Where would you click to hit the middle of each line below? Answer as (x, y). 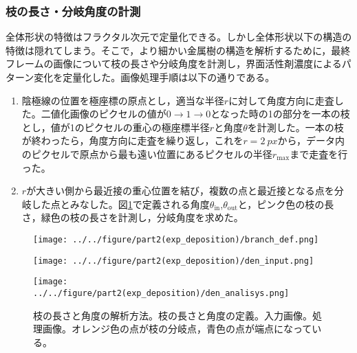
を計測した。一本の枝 (295, 127)
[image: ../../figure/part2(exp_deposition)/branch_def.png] (176, 239)
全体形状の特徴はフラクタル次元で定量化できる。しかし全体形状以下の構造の (179, 37)
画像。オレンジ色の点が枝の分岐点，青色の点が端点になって (177, 329)
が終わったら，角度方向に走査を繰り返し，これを (132, 140)
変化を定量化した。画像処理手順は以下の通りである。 (154, 77)
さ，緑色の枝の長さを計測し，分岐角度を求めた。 (132, 217)
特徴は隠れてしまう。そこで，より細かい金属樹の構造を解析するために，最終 (178, 50)
